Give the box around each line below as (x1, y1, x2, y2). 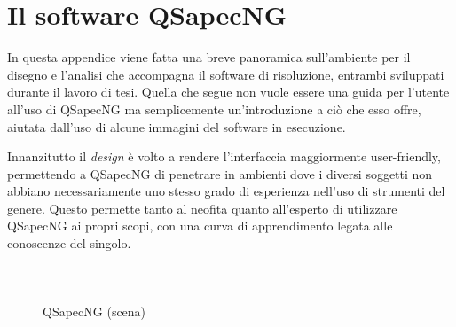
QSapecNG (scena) (43, 301, 146, 320)
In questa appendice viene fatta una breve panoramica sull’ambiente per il (7, 48, 411, 66)
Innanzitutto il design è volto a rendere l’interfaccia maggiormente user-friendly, (7, 147, 441, 166)
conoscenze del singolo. (7, 234, 131, 253)
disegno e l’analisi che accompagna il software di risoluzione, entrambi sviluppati (7, 65, 444, 83)
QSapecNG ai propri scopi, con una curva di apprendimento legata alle (7, 216, 393, 235)
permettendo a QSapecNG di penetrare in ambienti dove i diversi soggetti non (7, 164, 433, 183)
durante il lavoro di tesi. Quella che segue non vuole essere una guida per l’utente (7, 82, 450, 101)
